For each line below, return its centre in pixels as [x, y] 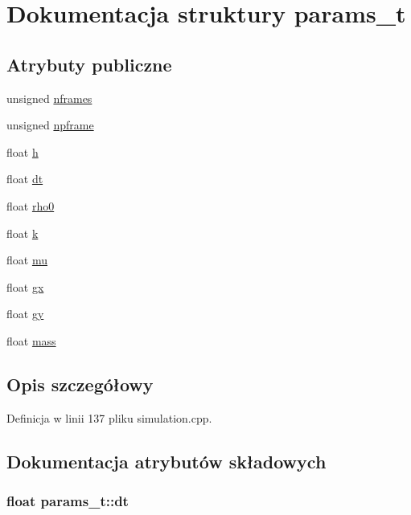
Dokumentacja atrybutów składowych [166, 461]
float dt [25, 179]
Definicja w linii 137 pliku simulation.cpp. [109, 417]
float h [23, 151]
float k [23, 233]
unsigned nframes [49, 98]
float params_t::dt [68, 501]
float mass [31, 340]
